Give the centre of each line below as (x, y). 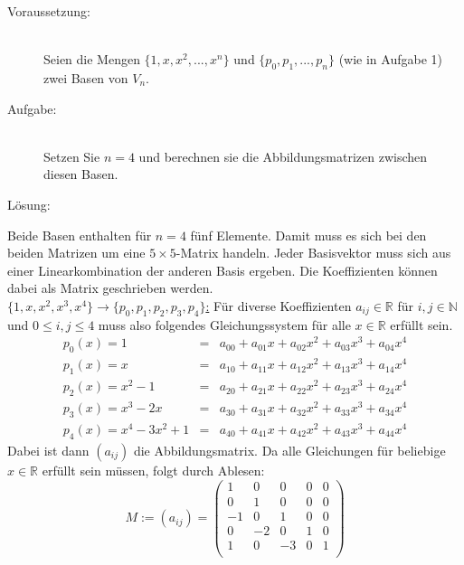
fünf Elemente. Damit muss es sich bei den (308, 235)
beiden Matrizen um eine (76, 253)
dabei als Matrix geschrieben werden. (110, 288)
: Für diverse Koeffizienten (279, 305)
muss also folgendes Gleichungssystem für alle (224, 324)
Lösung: (29, 204)
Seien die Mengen (92, 59)
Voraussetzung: (49, 11)
